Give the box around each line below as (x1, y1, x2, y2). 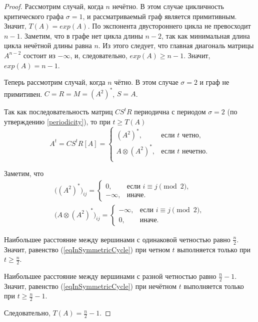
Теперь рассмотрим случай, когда (4, 77, 105, 87)
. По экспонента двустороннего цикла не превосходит (87, 21, 251, 31)
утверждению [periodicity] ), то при (4, 116, 110, 126)
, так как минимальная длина (161, 30, 250, 41)
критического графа (4, 11, 64, 21)
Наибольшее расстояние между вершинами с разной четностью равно (4, 270, 216, 281)
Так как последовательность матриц (4, 106, 113, 117)
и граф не (199, 77, 229, 87)
